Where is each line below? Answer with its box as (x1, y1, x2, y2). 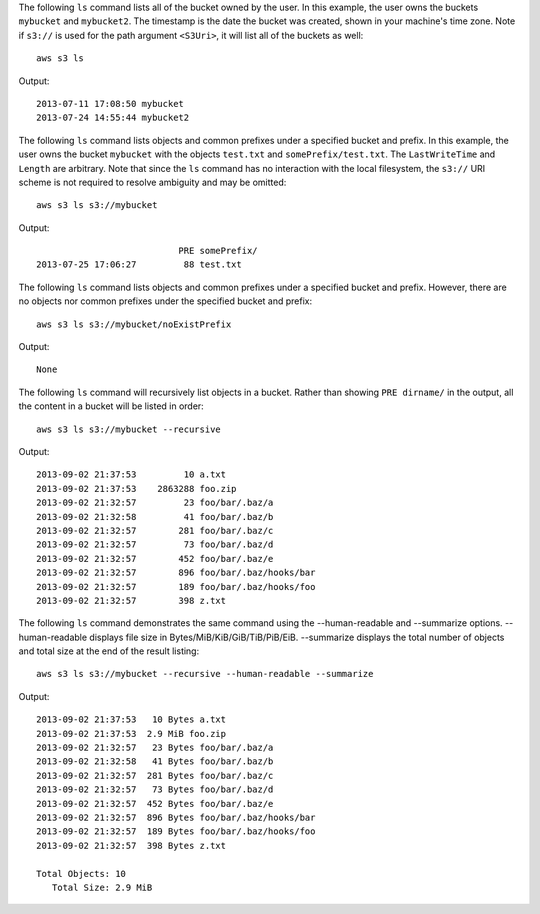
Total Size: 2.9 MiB (51, 881, 153, 893)
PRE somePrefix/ (178, 245, 259, 257)
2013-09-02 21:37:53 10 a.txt (36, 469, 227, 480)
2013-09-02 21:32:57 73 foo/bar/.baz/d (36, 539, 274, 550)
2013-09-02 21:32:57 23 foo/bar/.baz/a (36, 497, 274, 509)
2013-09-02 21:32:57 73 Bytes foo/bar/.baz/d (36, 784, 274, 795)
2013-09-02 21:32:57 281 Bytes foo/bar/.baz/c (36, 770, 274, 781)
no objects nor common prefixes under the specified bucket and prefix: (18, 295, 313, 307)
